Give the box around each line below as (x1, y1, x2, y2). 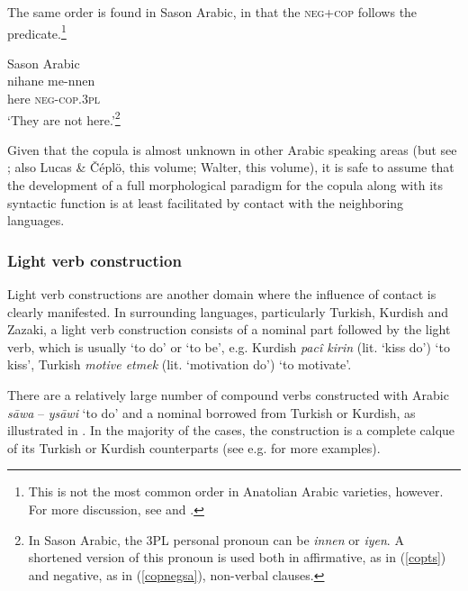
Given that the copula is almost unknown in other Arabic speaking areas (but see (7, 140, 457, 159)
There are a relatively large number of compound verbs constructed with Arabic (7, 386, 449, 405)
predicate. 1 (7, 21, 67, 42)
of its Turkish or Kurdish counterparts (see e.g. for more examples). (7, 438, 381, 457)
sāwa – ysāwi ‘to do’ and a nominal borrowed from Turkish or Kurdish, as (7, 403, 416, 422)
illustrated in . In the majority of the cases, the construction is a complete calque (7, 421, 455, 440)
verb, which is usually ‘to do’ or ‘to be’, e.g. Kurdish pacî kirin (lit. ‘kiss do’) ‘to (7, 337, 450, 356)
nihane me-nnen (7, 71, 95, 90)
